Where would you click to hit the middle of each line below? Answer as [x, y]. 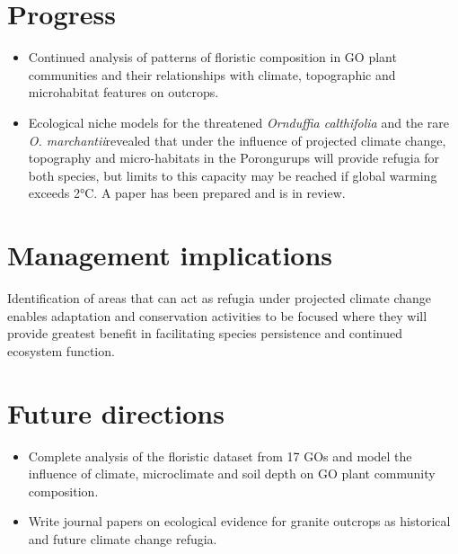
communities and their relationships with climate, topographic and [212, 74]
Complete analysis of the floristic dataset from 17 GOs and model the [220, 456]
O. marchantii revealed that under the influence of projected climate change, [237, 140]
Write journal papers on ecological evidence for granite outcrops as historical [239, 521]
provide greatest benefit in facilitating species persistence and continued [205, 333]
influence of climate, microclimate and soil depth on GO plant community [232, 474]
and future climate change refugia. [123, 538]
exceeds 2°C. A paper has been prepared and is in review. [187, 193]
